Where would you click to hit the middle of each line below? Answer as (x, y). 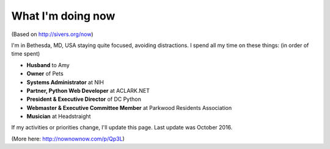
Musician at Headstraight (59, 117)
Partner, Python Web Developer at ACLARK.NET (88, 90)
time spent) (26, 54)
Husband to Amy (48, 65)
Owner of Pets (45, 74)
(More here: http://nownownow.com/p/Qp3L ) (68, 139)
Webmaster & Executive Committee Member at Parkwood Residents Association (129, 107)
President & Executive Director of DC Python (84, 99)
